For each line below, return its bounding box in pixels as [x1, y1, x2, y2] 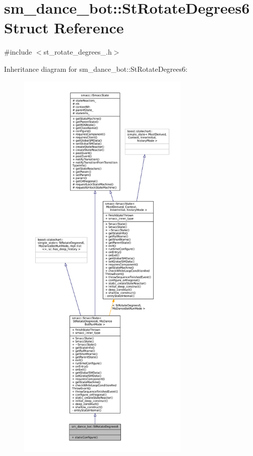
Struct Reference [4, 17, 124, 38]
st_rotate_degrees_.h [43, 47, 112, 57]
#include [4, 47, 32, 57]
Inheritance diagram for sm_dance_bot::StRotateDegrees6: [4, 63, 187, 74]
